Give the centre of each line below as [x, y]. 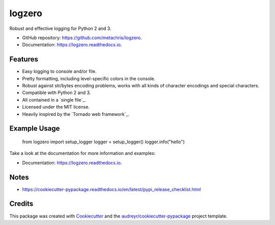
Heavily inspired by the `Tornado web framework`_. [76, 114]
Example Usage [35, 129]
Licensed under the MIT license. [56, 107]
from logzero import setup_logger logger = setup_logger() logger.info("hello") [103, 142]
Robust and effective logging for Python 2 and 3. [60, 28]
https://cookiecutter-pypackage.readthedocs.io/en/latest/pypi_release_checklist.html [112, 189]
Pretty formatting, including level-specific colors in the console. [89, 78]
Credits [21, 204]
